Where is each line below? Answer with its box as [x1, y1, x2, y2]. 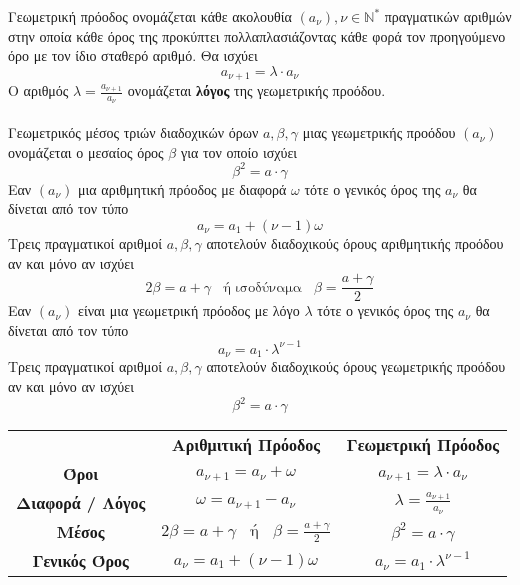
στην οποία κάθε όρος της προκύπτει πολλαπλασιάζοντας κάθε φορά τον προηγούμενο [8, 25, 506, 46]
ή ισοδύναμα [223, 280, 302, 295]
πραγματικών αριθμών [384, 6, 512, 26]
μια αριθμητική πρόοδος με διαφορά [78, 178, 287, 199]
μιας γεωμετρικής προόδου [302, 122, 456, 143]
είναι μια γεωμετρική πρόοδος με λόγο [78, 300, 300, 321]
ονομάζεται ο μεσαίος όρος [8, 141, 164, 162]
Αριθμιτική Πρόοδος [171, 433, 321, 457]
